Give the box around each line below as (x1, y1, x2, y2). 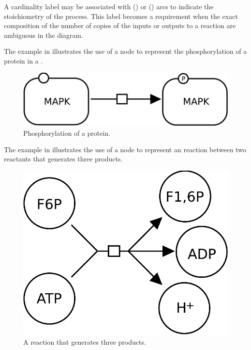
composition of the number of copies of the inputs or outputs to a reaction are (4, 20, 236, 31)
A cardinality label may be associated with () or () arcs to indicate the (4, 1, 214, 11)
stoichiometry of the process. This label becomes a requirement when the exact (4, 11, 238, 21)
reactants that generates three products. (4, 154, 123, 164)
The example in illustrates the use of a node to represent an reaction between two (4, 144, 246, 154)
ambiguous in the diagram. (4, 30, 83, 40)
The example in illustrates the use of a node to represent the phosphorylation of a (4, 46, 247, 56)
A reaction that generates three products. (23, 336, 146, 347)
